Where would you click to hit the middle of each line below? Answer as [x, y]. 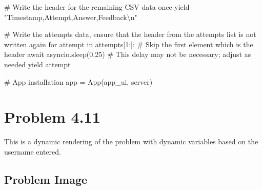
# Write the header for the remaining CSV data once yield [97, 7]
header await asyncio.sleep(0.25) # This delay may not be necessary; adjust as [128, 54]
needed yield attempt [37, 64]
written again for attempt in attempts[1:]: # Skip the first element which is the [129, 44]
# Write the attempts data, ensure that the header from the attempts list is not [130, 34]
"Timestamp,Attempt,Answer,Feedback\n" [71, 17]
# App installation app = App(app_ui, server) [78, 81]
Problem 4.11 [52, 117]
